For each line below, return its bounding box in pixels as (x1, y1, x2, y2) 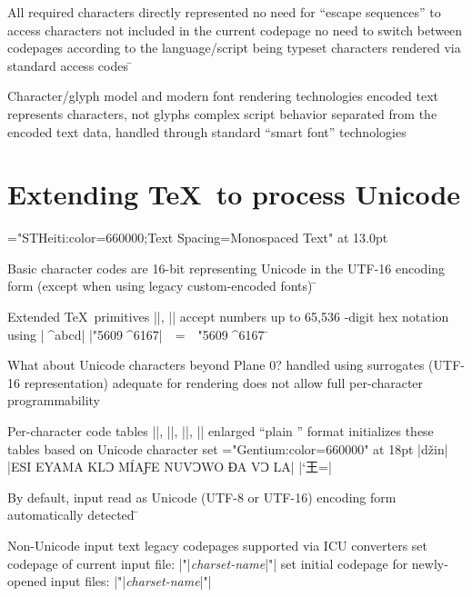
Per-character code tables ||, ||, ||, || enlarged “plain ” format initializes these (7, 422, 434, 441)
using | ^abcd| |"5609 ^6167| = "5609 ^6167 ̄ (7, 324, 269, 343)
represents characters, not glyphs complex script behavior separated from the (7, 104, 437, 123)
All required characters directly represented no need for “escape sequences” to (7, 3, 441, 21)
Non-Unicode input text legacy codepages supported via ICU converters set (7, 536, 428, 554)
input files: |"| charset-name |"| (50, 572, 212, 591)
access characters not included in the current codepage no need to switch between (7, 20, 463, 39)
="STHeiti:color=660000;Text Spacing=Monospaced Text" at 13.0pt (7, 228, 388, 247)
